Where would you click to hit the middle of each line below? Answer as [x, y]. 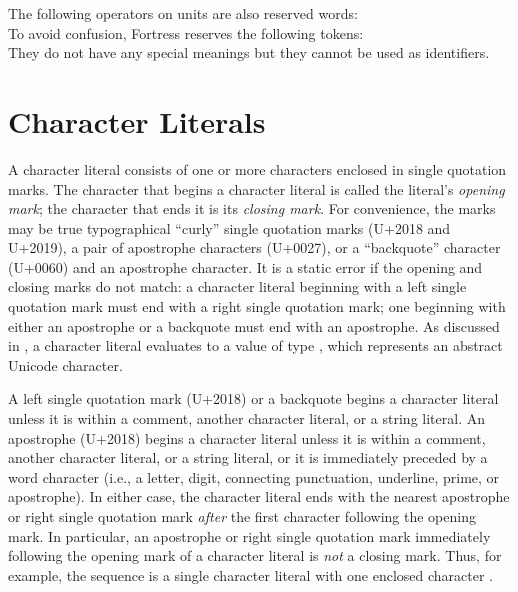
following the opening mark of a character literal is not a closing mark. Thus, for [255, 555]
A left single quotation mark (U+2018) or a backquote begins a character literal [253, 398]
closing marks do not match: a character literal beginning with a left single [237, 286]
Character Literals [137, 120]
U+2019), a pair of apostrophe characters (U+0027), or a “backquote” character [254, 247]
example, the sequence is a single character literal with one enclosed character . [250, 574]
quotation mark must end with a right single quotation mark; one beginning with [257, 306]
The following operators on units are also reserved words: [183, 13]
